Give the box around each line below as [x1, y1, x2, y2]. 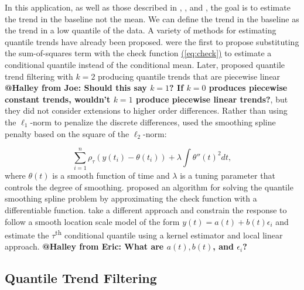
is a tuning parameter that [180, 169, 275, 182]
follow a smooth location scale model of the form [5, 215, 180, 227]
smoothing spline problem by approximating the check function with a [5, 192, 257, 204]
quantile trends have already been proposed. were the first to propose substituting [5, 35, 299, 47]
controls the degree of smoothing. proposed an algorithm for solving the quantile [5, 180, 293, 193]
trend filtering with [5, 70, 73, 82]
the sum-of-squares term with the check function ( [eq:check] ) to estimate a [5, 47, 272, 59]
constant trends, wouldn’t [5, 93, 111, 105]
